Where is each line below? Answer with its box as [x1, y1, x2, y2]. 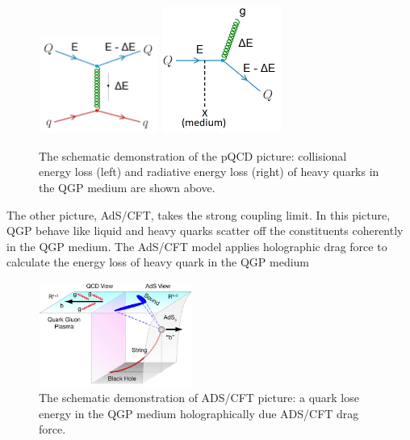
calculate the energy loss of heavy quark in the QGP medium [6, 254, 310, 270]
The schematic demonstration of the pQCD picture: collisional [39, 147, 347, 164]
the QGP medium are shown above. [39, 179, 215, 196]
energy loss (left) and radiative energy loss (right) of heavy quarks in [39, 163, 379, 180]
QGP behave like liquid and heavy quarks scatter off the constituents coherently [6, 222, 404, 239]
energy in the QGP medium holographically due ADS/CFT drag [39, 404, 359, 421]
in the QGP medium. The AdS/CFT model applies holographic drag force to [6, 237, 387, 254]
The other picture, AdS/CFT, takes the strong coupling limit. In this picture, [6, 206, 391, 223]
